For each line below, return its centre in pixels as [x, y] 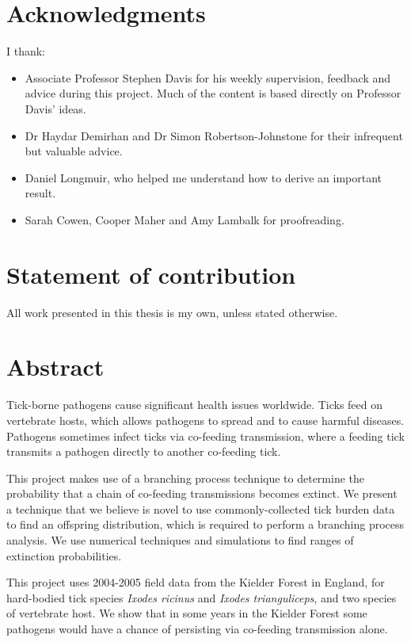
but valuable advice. [74, 151]
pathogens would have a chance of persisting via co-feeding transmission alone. [197, 629]
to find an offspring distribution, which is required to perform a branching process [205, 524]
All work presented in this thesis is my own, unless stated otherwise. [172, 312]
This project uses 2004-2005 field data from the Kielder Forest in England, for [196, 582]
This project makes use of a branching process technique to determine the [186, 478]
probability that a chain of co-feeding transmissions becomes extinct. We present [202, 493]
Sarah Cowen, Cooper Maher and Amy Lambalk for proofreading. [185, 219]
